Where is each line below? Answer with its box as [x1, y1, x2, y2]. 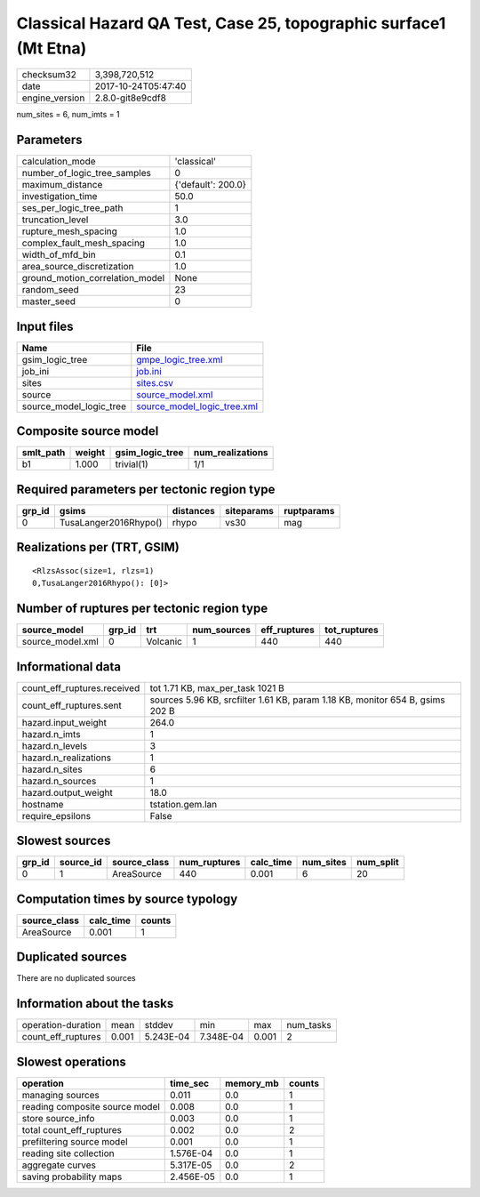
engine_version [21, 92, 85, 104]
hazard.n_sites [21, 763, 84, 775]
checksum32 [21, 68, 77, 81]
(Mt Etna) [16, 38, 87, 58]
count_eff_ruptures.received [21, 681, 140, 694]
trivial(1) [115, 458, 148, 470]
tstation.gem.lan [149, 798, 218, 810]
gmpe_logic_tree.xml [136, 353, 223, 366]
